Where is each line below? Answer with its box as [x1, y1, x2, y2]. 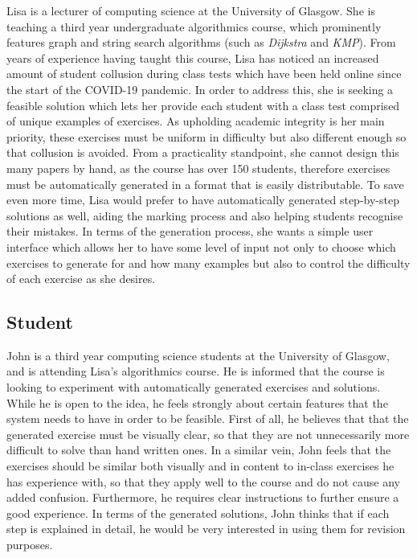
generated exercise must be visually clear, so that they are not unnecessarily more [6, 425, 410, 442]
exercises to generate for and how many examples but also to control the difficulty [6, 254, 411, 271]
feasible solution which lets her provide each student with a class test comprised [6, 96, 400, 113]
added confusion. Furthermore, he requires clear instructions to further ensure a [6, 489, 399, 506]
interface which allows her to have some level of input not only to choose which [6, 238, 396, 255]
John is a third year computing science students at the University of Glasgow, [6, 347, 390, 363]
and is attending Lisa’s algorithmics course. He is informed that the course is [6, 363, 385, 380]
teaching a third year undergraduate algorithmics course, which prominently [6, 18, 382, 35]
